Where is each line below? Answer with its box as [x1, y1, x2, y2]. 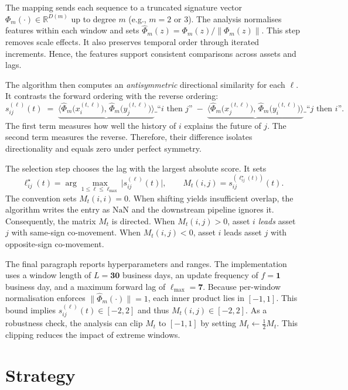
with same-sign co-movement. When [11, 226, 141, 238]
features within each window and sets [5, 24, 139, 36]
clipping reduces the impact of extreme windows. [5, 329, 180, 341]
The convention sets [5, 191, 77, 204]
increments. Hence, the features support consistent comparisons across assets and [5, 47, 296, 59]
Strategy [5, 363, 76, 387]
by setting [200, 317, 237, 329]
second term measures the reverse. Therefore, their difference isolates [5, 131, 253, 143]
